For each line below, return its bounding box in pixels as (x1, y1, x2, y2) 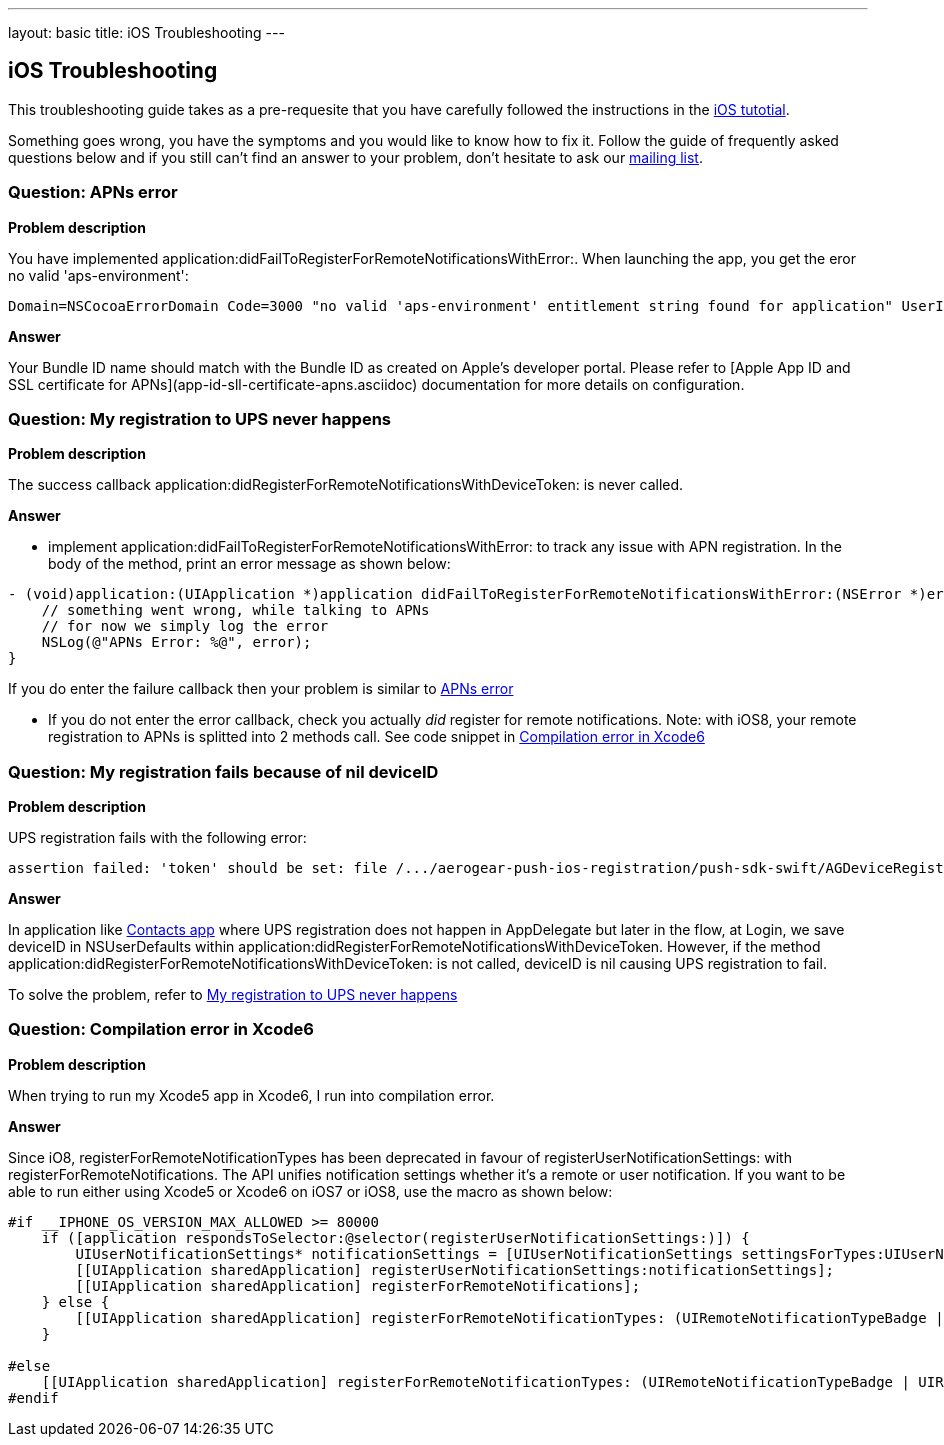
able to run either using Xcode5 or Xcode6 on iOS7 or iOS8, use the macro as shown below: (8, 1182, 613, 1200)
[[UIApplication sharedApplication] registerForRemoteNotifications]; (75, 1277, 641, 1294)
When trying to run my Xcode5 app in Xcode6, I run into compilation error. (8, 1086, 495, 1104)
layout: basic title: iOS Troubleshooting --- (8, 24, 285, 41)
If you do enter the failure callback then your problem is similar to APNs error (8, 680, 514, 698)
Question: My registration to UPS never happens (8, 408, 392, 429)
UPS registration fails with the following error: (8, 829, 307, 847)
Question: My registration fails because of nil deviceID (8, 761, 439, 782)
